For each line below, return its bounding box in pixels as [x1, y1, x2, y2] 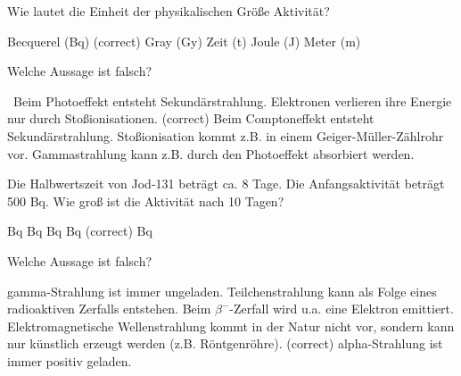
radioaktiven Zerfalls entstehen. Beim [7, 299, 211, 318]
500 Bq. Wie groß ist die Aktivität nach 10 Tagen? [7, 191, 284, 210]
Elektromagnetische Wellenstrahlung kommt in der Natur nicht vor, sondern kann [7, 316, 455, 335]
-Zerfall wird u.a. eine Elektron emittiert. [229, 299, 454, 318]
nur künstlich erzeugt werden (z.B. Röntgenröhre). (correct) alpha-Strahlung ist [7, 334, 443, 353]
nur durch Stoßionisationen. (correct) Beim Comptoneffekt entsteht [7, 109, 375, 128]
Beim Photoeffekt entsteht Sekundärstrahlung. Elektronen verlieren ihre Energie [12, 91, 452, 110]
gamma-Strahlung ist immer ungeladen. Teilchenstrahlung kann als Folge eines [7, 281, 437, 300]
